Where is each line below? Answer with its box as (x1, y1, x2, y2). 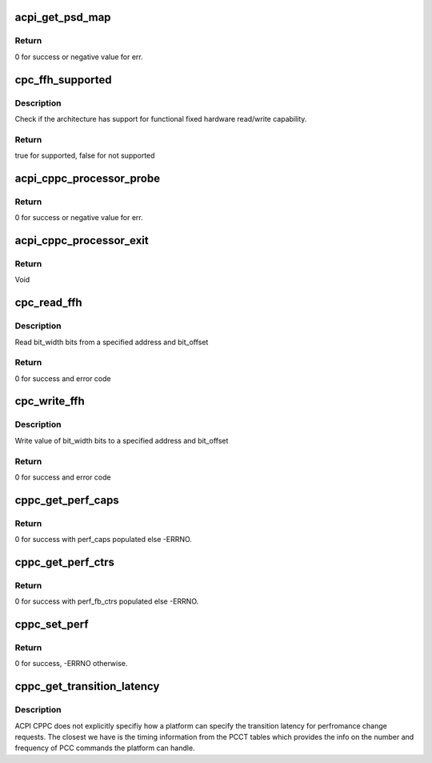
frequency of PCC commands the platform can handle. (14, 743, 195, 753)
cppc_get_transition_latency (14, 680, 160, 693)
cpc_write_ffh (14, 395, 86, 408)
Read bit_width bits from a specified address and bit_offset (14, 337, 209, 347)
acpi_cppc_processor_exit (14, 234, 149, 247)
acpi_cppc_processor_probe (14, 171, 160, 185)
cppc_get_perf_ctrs (14, 555, 115, 568)
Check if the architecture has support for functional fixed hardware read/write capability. (14, 114, 307, 123)
